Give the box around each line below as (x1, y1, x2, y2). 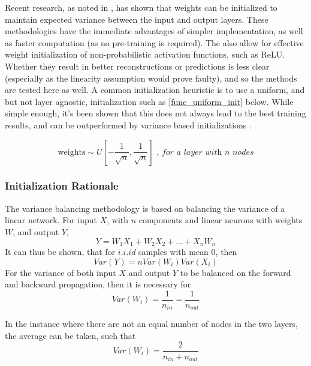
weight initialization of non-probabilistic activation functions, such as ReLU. (5, 48, 285, 61)
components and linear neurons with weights (138, 214, 303, 226)
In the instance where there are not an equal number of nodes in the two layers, (5, 317, 298, 330)
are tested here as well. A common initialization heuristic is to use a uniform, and (5, 83, 305, 96)
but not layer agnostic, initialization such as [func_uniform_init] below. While (5, 95, 294, 107)
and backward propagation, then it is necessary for (5, 278, 191, 290)
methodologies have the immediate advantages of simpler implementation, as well (5, 25, 303, 37)
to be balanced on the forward (180, 266, 291, 278)
